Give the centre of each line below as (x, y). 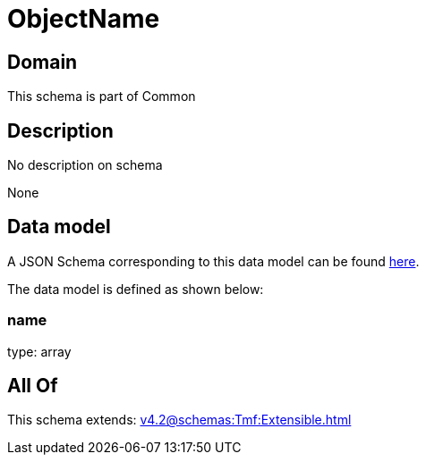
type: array (39, 351)
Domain (43, 62)
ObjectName (84, 19)
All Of (33, 386)
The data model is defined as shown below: (136, 289)
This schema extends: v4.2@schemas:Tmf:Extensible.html (179, 420)
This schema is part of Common (102, 97)
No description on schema (85, 165)
